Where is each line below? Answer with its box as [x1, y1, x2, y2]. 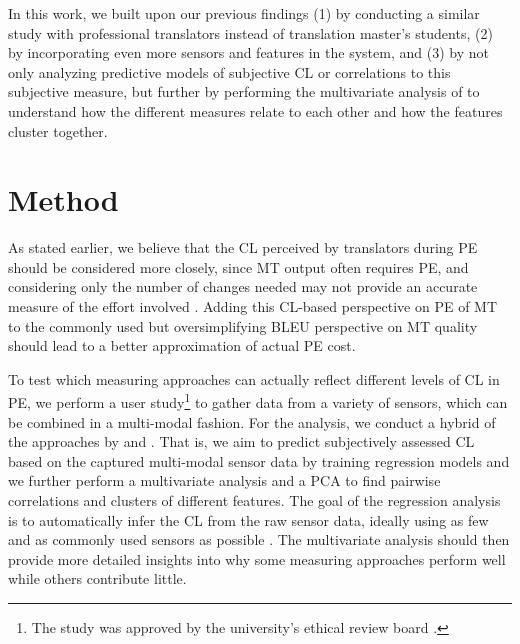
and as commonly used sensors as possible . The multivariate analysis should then [8, 529, 510, 550]
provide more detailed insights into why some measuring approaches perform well [8, 548, 506, 569]
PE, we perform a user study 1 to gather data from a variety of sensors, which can [8, 389, 508, 413]
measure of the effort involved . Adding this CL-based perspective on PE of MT [8, 296, 498, 317]
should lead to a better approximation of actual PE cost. [8, 335, 356, 356]
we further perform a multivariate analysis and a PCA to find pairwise [8, 470, 441, 491]
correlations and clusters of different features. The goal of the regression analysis [8, 490, 501, 511]
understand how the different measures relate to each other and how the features [8, 100, 503, 121]
